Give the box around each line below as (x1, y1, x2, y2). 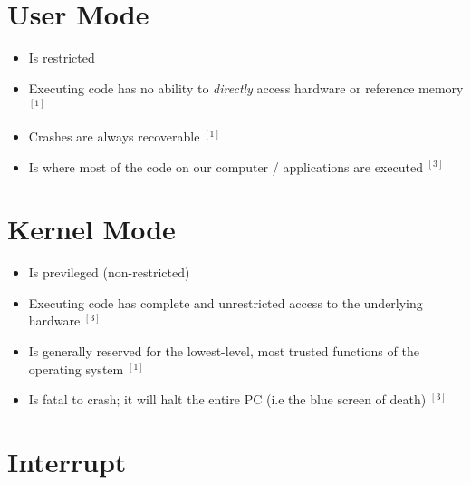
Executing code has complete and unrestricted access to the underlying (28, 293, 423, 312)
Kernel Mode (7, 210, 176, 247)
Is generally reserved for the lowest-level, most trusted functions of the (28, 342, 419, 360)
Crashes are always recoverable (28, 126, 200, 145)
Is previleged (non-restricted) (28, 263, 190, 282)
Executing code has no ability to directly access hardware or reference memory (28, 78, 464, 97)
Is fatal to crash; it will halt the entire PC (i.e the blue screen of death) (28, 390, 427, 409)
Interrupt (7, 442, 127, 480)
